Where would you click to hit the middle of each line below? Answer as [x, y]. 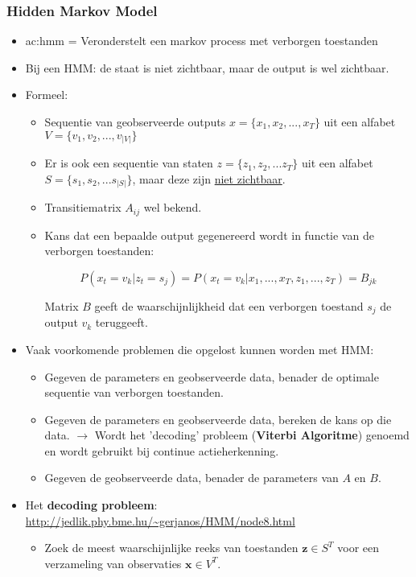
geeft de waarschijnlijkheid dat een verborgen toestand [229, 305]
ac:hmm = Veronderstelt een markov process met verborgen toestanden [202, 41]
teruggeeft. [122, 322]
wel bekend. [173, 207]
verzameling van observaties [113, 563]
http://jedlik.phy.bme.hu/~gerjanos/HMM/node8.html [160, 520]
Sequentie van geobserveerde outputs [135, 122]
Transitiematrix [83, 207]
